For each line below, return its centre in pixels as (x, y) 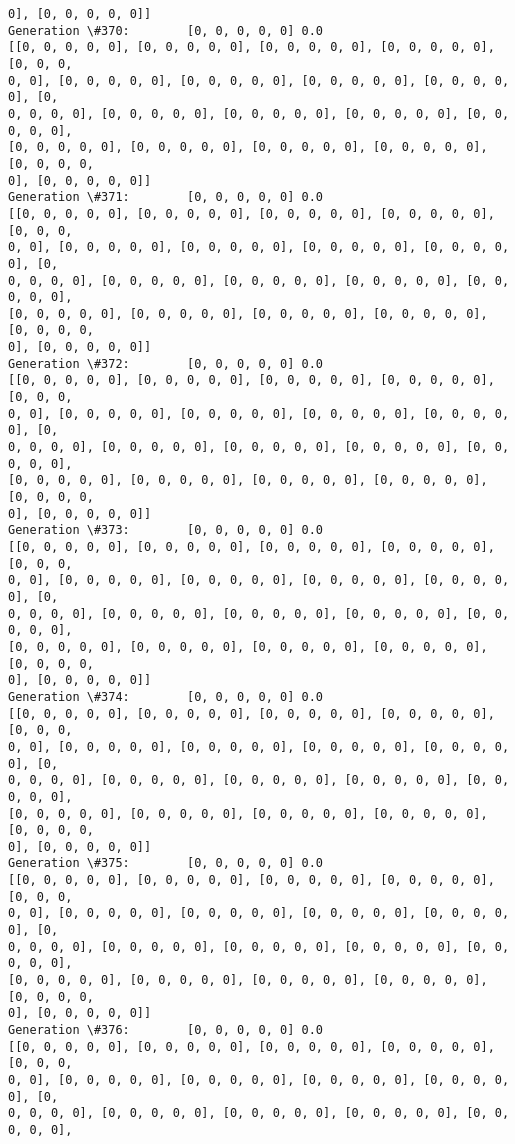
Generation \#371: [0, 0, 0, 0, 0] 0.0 (165, 197)
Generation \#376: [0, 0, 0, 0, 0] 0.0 (165, 1030)
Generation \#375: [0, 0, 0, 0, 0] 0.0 (165, 863)
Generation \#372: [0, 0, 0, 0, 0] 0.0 (165, 363)
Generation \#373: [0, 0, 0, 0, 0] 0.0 (165, 530)
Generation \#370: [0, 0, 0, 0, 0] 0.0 (165, 30)
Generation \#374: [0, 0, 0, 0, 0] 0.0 (165, 696)
